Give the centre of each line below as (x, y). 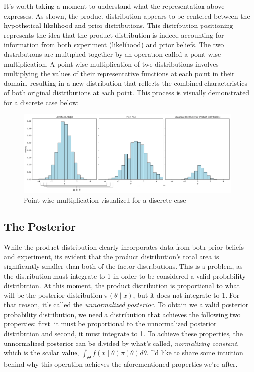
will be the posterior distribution (53, 295)
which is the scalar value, (42, 353)
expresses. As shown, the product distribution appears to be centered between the (127, 15)
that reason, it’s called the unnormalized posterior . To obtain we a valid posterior (126, 305)
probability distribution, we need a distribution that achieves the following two (122, 314)
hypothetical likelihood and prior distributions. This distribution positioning (119, 25)
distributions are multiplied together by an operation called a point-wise (113, 54)
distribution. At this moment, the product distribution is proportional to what (122, 285)
